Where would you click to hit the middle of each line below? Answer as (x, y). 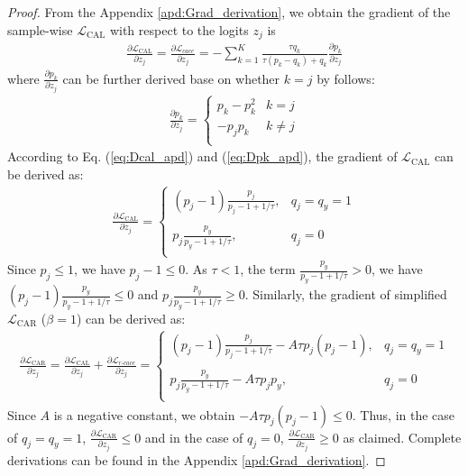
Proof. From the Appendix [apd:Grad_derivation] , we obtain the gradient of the (229, 12)
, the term (268, 269)
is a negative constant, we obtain (144, 414)
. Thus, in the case (404, 414)
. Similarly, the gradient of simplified (346, 294)
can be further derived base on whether (171, 78)
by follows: (346, 78)
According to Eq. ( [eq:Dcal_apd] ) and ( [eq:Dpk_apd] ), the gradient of (202, 156)
